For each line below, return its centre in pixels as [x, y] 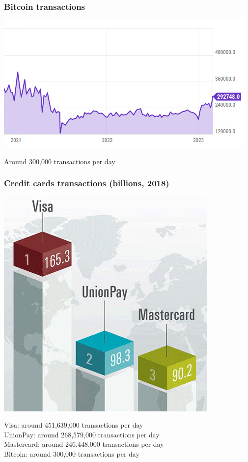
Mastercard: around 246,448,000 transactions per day [84, 444]
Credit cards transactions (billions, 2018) [87, 183]
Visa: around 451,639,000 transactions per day [74, 425]
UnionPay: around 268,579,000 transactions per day [82, 434]
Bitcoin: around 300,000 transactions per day [72, 454]
